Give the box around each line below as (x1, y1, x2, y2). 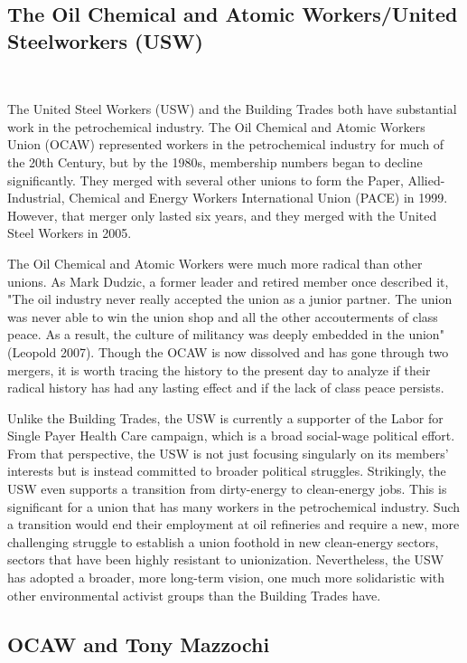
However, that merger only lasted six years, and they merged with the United (7, 205, 437, 224)
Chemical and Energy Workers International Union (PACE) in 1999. (69, 188, 448, 207)
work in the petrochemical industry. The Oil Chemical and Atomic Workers (7, 117, 425, 136)
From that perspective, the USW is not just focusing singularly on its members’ (7, 443, 449, 462)
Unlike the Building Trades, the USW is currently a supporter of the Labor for (7, 408, 444, 427)
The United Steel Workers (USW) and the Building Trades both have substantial (7, 99, 457, 118)
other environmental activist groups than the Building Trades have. (7, 585, 381, 604)
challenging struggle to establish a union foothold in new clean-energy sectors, (7, 532, 439, 551)
